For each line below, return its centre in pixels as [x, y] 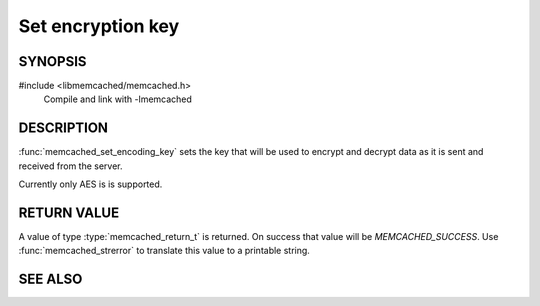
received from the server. [71, 166]
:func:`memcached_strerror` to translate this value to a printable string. [164, 251]
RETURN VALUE [69, 212]
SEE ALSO [50, 279]
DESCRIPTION [63, 128]
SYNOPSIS [52, 61]
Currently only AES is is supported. [90, 184]
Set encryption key [99, 26]
